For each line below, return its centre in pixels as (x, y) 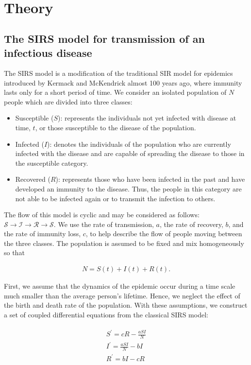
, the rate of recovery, (192, 224)
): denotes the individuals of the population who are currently (139, 144)
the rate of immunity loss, (42, 234)
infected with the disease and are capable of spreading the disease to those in (130, 153)
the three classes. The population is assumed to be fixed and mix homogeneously (124, 243)
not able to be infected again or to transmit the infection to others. (115, 198)
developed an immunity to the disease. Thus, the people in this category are (128, 188)
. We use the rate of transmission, (104, 224)
